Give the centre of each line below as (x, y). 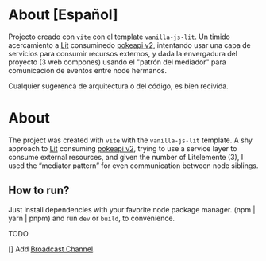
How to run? (39, 191)
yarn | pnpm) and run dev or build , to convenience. (92, 218)
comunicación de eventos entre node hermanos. (87, 70)
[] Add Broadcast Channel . (52, 249)
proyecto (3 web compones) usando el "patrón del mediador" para (117, 62)
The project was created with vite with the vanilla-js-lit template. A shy (130, 140)
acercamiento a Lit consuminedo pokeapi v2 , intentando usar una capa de (130, 45)
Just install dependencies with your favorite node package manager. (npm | (132, 209)
